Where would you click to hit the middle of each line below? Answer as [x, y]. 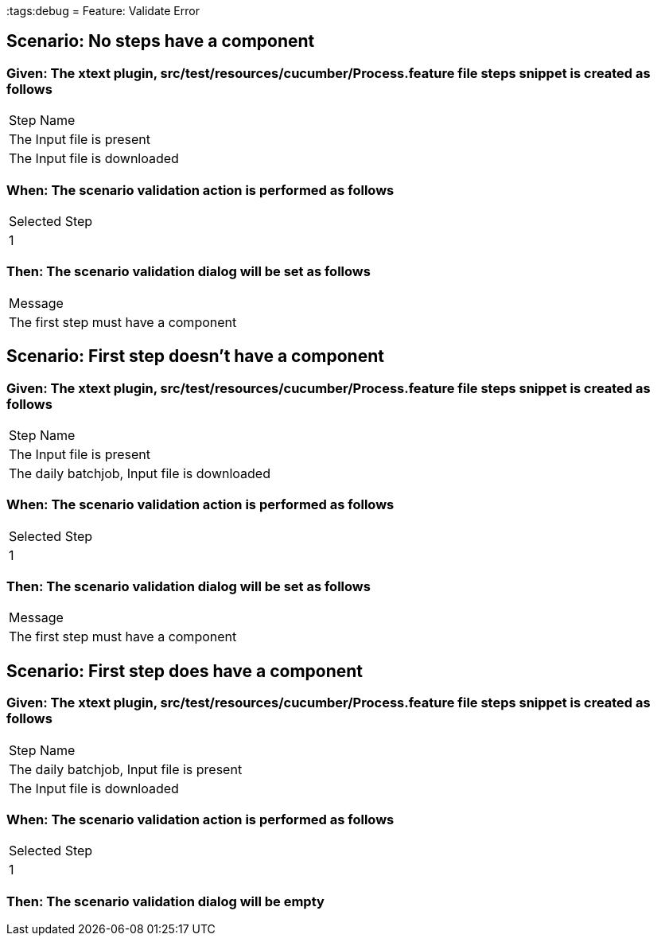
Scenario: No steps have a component [161, 41]
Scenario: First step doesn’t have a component [195, 356]
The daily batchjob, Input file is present [126, 769]
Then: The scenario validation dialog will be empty [165, 901]
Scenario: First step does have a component [185, 671]
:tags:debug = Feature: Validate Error [103, 11]
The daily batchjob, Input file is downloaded [140, 473]
